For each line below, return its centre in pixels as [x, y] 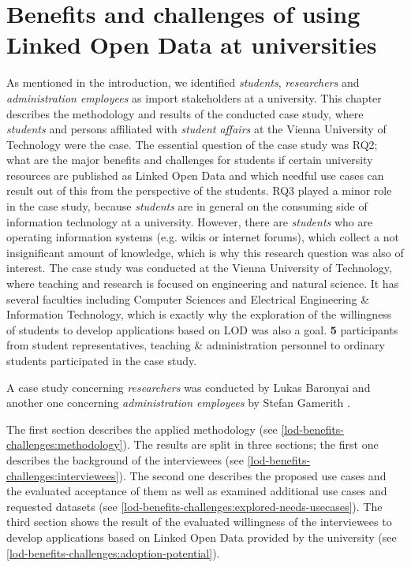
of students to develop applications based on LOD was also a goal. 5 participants [202, 329]
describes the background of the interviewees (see [125, 459]
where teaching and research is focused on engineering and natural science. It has [203, 283]
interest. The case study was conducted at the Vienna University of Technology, [199, 268]
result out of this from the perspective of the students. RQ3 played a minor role [199, 190]
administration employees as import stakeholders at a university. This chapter [194, 97]
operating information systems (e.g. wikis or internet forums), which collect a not [203, 237]
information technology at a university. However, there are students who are [190, 221]
